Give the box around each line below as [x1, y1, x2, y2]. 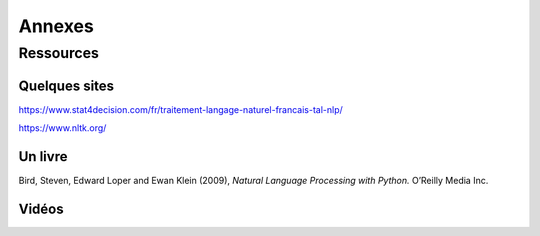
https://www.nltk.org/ [18, 122, 107, 134]
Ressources [18, 44, 100, 62]
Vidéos [18, 200, 64, 217]
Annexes [18, 15, 94, 37]
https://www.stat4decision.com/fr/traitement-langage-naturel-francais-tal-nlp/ [18, 103, 344, 115]
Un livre [18, 148, 68, 165]
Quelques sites [18, 77, 115, 94]
